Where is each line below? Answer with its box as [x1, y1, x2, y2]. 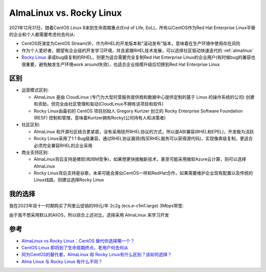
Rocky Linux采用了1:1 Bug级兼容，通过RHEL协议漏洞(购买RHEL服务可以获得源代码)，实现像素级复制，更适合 [33, 136, 253, 142]
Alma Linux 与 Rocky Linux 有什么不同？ [21, 258, 103, 264]
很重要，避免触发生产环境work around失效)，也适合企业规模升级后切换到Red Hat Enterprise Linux [21, 61, 220, 67]
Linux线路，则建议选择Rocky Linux [33, 177, 104, 183]
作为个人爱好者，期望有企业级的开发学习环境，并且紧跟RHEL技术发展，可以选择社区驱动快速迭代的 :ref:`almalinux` [21, 47, 254, 53]
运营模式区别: [21, 87, 49, 93]
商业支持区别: [21, 149, 49, 155]
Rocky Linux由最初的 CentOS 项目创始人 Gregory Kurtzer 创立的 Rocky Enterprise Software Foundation [33, 108, 243, 114]
